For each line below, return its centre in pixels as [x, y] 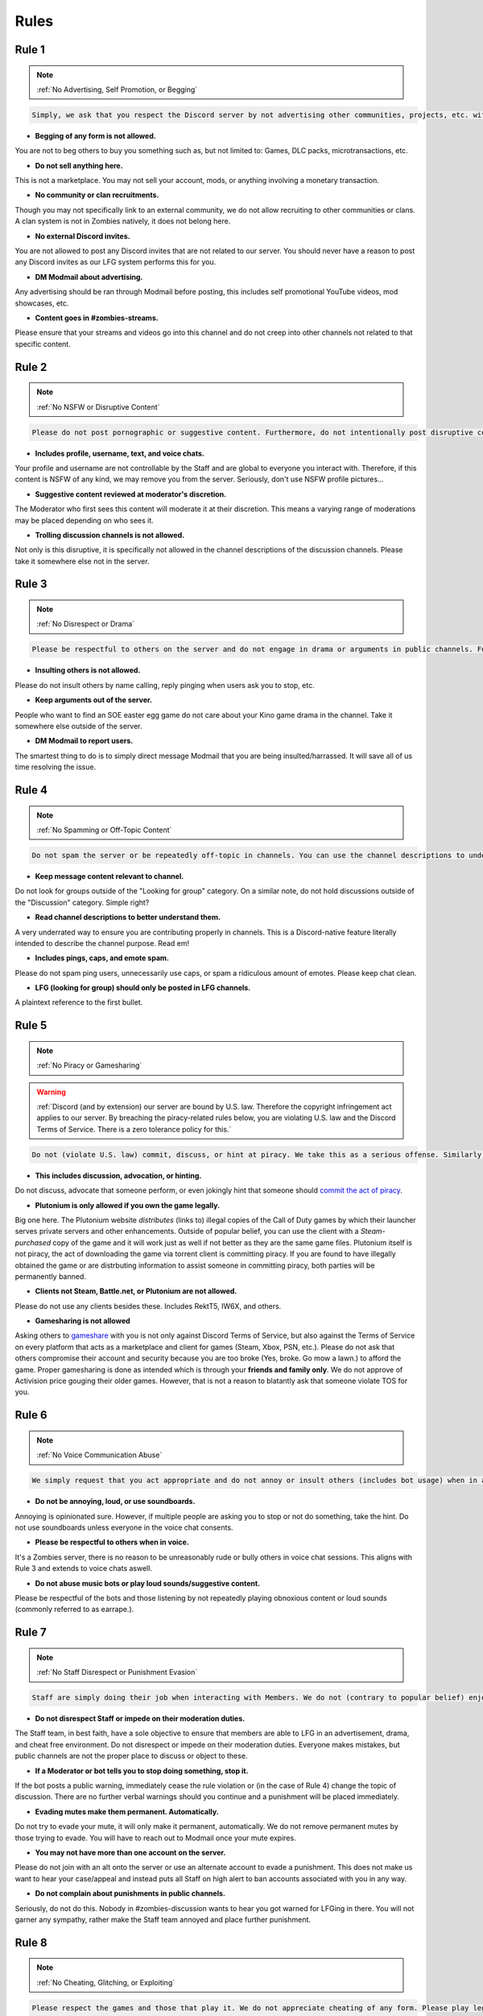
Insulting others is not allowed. [88, 670]
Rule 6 [31, 1415]
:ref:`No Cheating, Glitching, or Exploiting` [106, 1982]
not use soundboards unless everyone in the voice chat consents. [124, 1527]
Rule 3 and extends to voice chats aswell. [84, 1568]
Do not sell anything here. [79, 165]
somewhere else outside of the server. [78, 726]
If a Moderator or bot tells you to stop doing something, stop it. [142, 1771]
